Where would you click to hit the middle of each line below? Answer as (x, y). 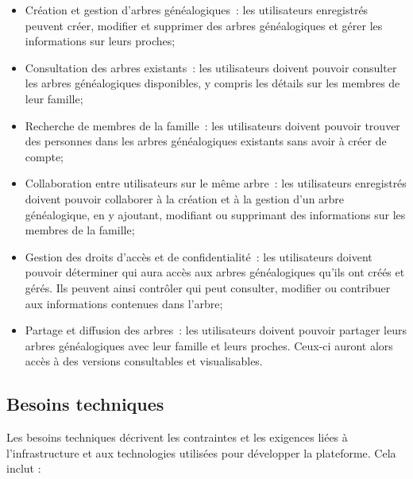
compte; (44, 156)
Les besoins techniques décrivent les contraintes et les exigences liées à (177, 437)
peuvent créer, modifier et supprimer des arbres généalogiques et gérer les (204, 25)
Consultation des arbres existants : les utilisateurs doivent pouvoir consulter (211, 67)
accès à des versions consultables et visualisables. (144, 361)
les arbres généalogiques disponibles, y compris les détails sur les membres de (212, 83)
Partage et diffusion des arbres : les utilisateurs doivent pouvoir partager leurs (216, 330)
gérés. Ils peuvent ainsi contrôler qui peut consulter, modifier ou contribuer (208, 287)
